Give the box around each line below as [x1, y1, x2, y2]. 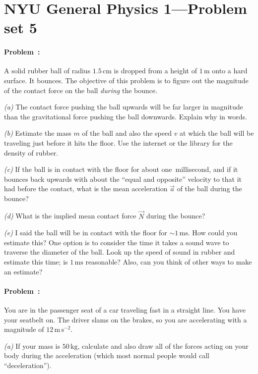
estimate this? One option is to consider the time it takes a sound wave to [4, 237, 229, 247]
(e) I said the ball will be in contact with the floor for [4, 227, 167, 238]
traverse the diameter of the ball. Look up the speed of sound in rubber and [4, 247, 235, 257]
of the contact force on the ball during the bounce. [4, 85, 158, 95]
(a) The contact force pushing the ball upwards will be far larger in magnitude [4, 102, 243, 112]
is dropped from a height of [114, 65, 197, 76]
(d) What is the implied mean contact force [4, 211, 136, 221]
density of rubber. [4, 147, 59, 158]
